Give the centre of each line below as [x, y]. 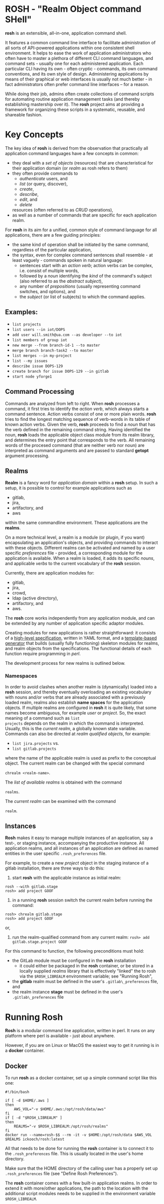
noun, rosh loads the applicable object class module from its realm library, [80, 435]
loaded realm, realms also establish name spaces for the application [74, 702]
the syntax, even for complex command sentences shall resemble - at [82, 255]
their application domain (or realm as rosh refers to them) [70, 168]
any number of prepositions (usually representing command [80, 286]
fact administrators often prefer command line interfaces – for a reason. [77, 84]
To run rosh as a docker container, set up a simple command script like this [81, 1078]
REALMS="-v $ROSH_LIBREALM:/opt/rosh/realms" [61, 1126]
